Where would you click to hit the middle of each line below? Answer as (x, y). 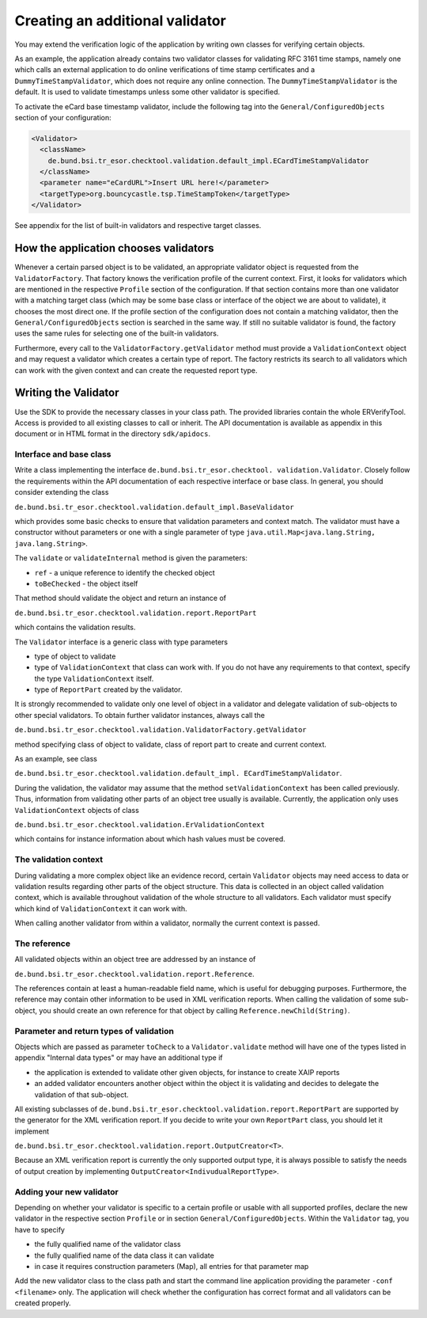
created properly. (43, 1303)
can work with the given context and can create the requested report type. (136, 370)
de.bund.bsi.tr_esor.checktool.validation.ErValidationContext (140, 824)
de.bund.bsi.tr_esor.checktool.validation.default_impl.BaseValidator (154, 507)
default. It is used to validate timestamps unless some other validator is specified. (147, 92)
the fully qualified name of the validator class (108, 1244)
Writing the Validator (67, 393)
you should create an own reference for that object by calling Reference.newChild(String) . (195, 1010)
